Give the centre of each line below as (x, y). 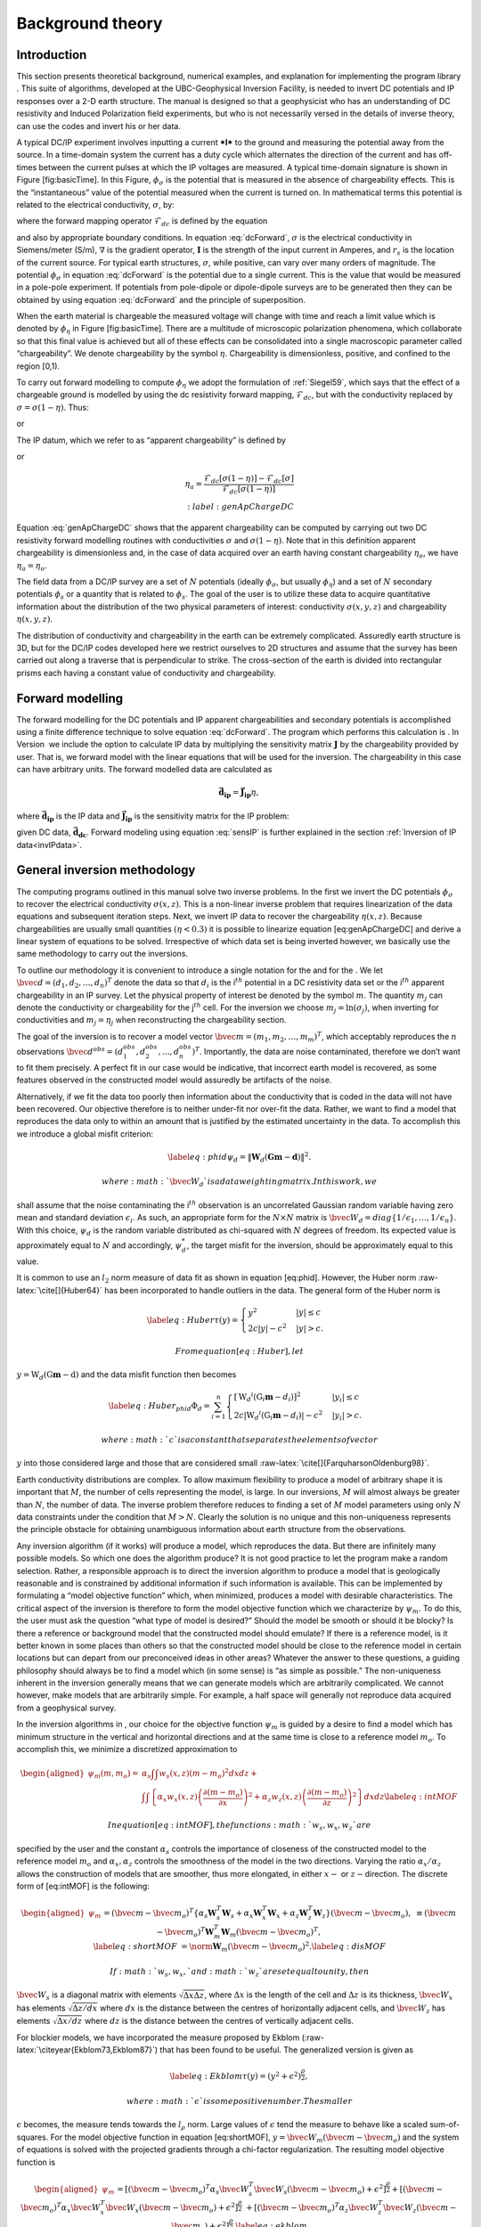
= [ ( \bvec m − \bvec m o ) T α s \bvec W (183, 2189)
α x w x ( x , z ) (177, 1798)
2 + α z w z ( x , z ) (275, 1797)
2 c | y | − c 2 (267, 1328)
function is (36, 2162)
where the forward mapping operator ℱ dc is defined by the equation (142, 222)
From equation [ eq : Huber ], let (240, 1351)
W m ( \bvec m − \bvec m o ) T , (271, 1932)
